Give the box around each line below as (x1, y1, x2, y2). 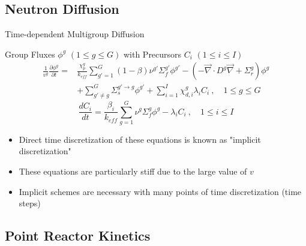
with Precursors (123, 47, 182, 60)
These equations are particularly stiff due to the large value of (19, 165, 247, 178)
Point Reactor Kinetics (5, 226, 151, 245)
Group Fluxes (5, 47, 55, 60)
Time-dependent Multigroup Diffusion (5, 28, 145, 40)
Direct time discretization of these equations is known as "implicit (19, 133, 261, 145)
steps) (19, 197, 41, 209)
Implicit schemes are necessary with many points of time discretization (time (19, 185, 302, 197)
